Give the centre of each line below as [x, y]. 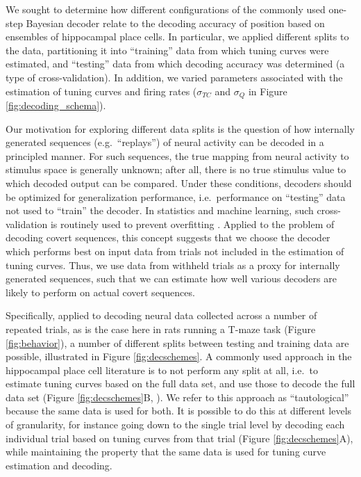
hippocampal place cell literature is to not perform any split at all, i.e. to [162, 370]
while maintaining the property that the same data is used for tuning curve [166, 452]
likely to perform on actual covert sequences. [100, 292]
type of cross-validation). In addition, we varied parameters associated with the [174, 77]
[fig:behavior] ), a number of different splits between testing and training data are [177, 342]
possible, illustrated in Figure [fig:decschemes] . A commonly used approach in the [179, 356]
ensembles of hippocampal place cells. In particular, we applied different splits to [177, 37]
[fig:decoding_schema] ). [56, 105]
